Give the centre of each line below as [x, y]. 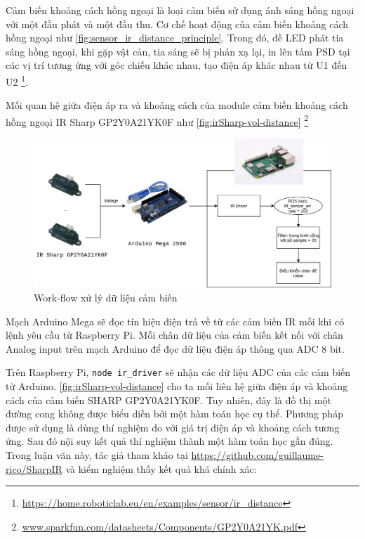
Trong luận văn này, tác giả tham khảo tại [97, 455]
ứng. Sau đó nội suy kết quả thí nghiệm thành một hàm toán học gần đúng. [170, 441]
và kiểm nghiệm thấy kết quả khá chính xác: [161, 468]
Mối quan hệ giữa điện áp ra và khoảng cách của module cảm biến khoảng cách [177, 105]
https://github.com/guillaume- [257, 455]
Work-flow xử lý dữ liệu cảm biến [106, 298]
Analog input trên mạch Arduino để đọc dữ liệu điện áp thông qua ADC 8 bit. [175, 348]
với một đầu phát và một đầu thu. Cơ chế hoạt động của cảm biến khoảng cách [177, 24]
